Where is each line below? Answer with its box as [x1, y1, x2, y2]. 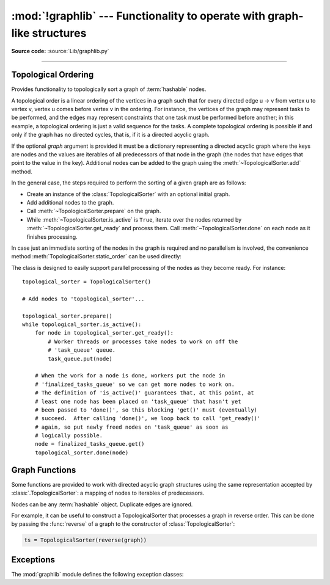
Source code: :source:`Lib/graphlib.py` [11, 48, 109, 55]
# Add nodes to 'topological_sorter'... [22, 295, 145, 302]
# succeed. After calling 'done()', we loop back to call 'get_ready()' [34, 415, 261, 422]
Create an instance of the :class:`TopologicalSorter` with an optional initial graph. [26, 190, 230, 198]
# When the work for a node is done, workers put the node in [34, 372, 226, 379]
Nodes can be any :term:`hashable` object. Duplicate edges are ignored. [11, 501, 193, 508]
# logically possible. [34, 432, 103, 439]
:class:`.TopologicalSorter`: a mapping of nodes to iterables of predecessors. [11, 489, 205, 497]
